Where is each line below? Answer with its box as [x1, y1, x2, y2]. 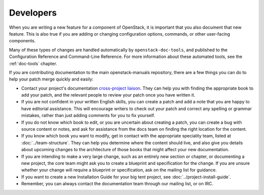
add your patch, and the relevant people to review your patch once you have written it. [21, 92, 196, 98]
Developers [9, 7, 57, 18]
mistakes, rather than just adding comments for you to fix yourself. [21, 113, 155, 118]
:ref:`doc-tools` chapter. [9, 60, 57, 66]
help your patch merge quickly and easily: [9, 76, 94, 82]
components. [9, 38, 36, 44]
